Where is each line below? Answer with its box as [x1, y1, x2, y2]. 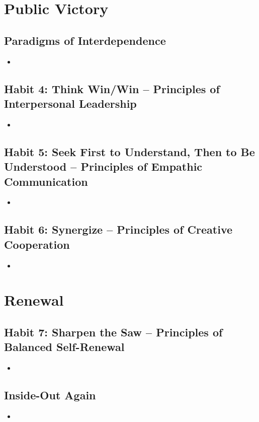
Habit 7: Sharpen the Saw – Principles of [4, 324, 223, 339]
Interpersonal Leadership [4, 95, 137, 111]
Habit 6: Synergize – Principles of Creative [4, 222, 233, 237]
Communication [4, 173, 88, 189]
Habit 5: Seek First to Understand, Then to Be [4, 144, 255, 159]
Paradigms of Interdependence [4, 32, 166, 48]
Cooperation [4, 236, 70, 252]
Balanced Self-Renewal [4, 339, 125, 355]
